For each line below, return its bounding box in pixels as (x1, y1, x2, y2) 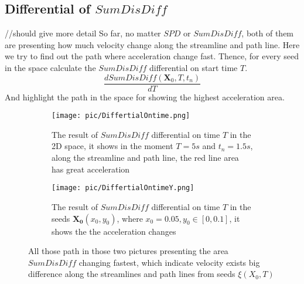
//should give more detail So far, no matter (5, 27, 161, 39)
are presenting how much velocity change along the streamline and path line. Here (5, 38, 300, 50)
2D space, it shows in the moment (52, 140, 173, 152)
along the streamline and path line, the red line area (52, 151, 239, 164)
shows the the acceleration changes (52, 225, 176, 237)
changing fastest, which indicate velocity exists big (78, 256, 260, 268)
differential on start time (149, 61, 238, 73)
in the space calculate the (5, 61, 96, 73)
